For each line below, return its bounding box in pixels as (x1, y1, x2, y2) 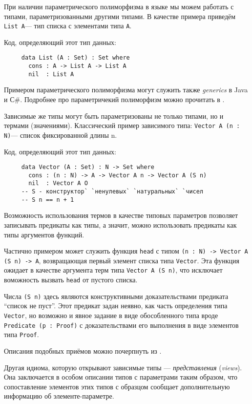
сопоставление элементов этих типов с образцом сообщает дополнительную (4, 381, 230, 391)
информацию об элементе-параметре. (4, 391, 114, 401)
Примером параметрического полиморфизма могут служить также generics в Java (4, 85, 248, 95)
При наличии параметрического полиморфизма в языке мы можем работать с (4, 1, 234, 11)
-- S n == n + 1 (21, 196, 74, 203)
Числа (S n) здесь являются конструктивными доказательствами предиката (4, 291, 229, 301)
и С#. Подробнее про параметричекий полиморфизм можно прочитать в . (4, 94, 225, 104)
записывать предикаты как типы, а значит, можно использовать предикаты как (4, 219, 237, 230)
